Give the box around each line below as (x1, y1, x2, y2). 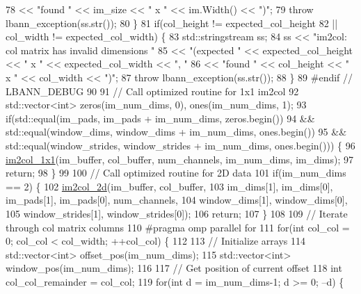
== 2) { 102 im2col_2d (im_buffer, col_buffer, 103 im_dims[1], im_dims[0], (6, 179, 333, 193)
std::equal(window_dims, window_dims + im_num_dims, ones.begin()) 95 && (6, 124, 347, 139)
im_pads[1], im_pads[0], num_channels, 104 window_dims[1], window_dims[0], (6, 193, 348, 207)
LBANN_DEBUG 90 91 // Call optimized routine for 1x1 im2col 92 (6, 83, 299, 98)
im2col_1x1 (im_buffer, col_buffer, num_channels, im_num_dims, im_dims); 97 (6, 152, 354, 166)
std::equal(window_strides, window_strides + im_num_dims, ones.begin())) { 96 (6, 138, 355, 152)
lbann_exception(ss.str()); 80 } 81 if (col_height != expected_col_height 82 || (6, 15, 338, 30)
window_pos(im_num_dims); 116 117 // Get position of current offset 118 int (6, 261, 342, 275)
